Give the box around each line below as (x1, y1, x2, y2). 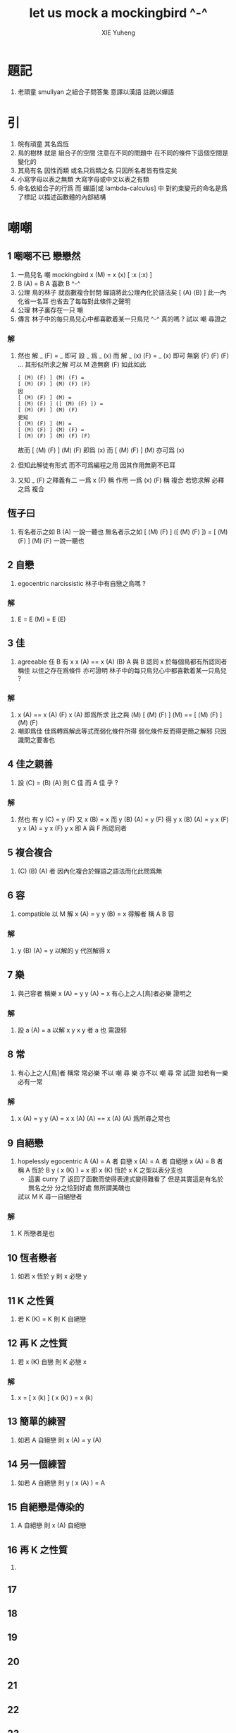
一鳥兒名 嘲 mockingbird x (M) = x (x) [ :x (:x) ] (17, 270, 153, 278)
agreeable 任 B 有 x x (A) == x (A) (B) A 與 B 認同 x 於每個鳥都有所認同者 (17, 657, 228, 666)
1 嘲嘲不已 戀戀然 (7, 250, 81, 262)
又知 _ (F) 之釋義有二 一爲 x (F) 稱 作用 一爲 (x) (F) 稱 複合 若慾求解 (17, 476, 211, 484)
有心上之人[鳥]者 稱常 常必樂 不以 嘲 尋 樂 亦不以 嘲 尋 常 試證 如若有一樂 (17, 1069, 229, 1077)
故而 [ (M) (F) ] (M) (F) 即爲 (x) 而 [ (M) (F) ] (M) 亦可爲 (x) (17, 445, 185, 454)
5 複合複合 (7, 847, 53, 859)
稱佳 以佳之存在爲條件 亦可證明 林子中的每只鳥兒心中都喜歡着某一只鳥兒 (17, 666, 227, 674)
